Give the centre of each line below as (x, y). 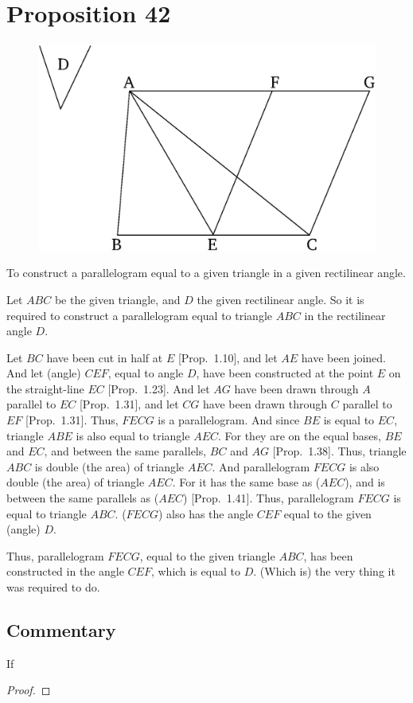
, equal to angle (146, 373)
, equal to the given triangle (207, 555)
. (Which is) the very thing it (324, 571)
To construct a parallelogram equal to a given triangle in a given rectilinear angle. (206, 273)
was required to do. (53, 587)
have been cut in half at (105, 357)
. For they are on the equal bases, (299, 435)
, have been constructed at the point (285, 373)
